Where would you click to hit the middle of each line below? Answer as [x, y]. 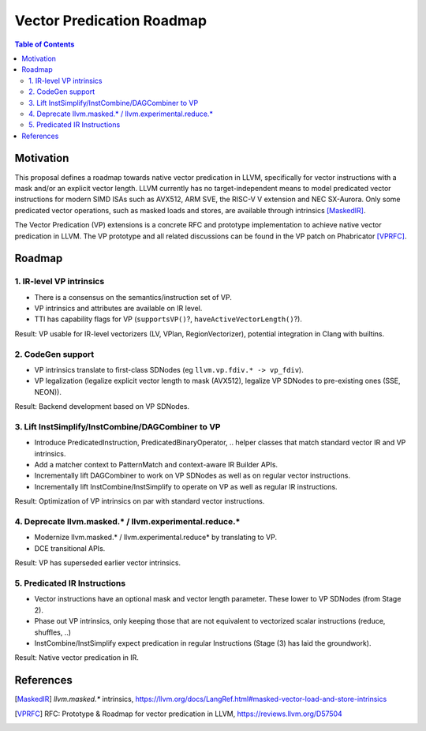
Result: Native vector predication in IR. [77, 658]
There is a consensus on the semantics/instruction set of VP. [133, 297]
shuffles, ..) [52, 632]
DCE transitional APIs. [70, 548]
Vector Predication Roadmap [111, 21]
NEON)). [48, 392]
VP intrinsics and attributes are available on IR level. [118, 309]
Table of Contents [45, 44]
